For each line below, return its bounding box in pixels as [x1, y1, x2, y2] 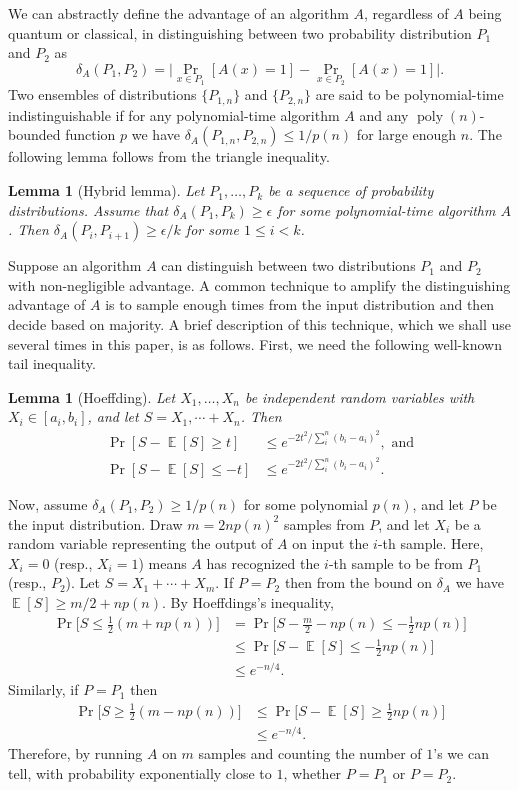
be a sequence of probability [268, 180, 434, 201]
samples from [283, 513, 365, 534]
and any [359, 104, 409, 125]
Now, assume [8, 493, 88, 514]
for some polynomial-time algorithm [277, 199, 496, 220]
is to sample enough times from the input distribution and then [105, 294, 495, 315]
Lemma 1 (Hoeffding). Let [8, 386, 176, 407]
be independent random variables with [244, 386, 475, 407]
